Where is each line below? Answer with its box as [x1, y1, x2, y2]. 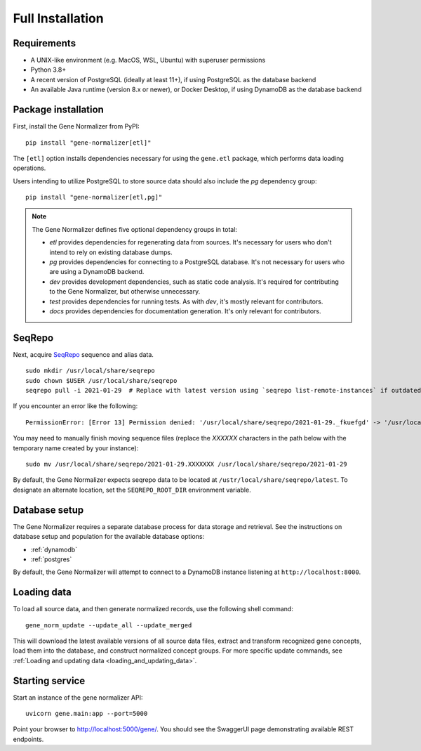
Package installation [13, 104, 105, 116]
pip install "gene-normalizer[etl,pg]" [25, 193, 163, 202]
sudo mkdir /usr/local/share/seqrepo [25, 367, 156, 375]
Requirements [13, 37, 76, 49]
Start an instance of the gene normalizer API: [13, 693, 143, 702]
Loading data [13, 587, 72, 599]
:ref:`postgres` [30, 555, 72, 563]
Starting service [13, 674, 86, 686]
